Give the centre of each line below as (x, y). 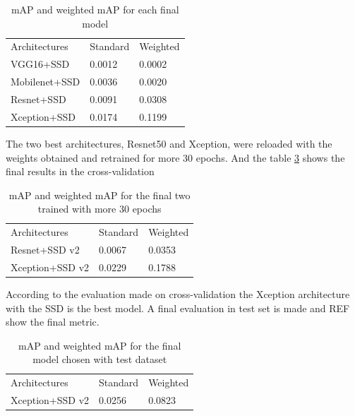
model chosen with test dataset (100, 359)
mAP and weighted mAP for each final (95, 9)
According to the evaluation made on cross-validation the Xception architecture (178, 293)
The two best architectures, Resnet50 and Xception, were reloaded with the (169, 143)
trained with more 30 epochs (100, 209)
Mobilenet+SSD (46, 82)
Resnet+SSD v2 (45, 249)
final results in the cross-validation (80, 171)
